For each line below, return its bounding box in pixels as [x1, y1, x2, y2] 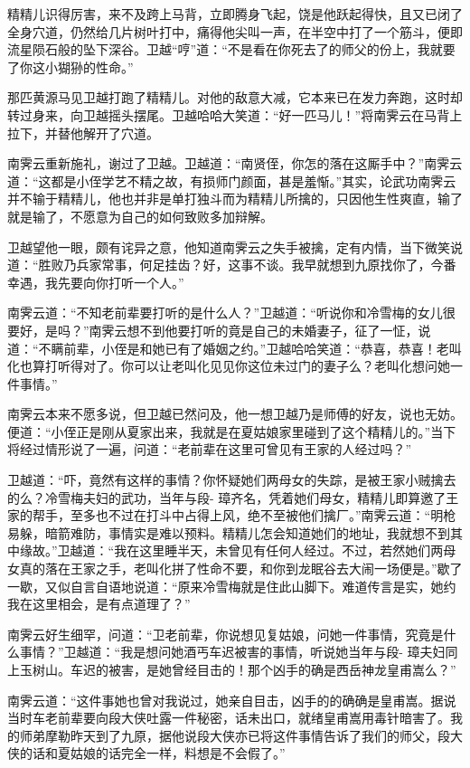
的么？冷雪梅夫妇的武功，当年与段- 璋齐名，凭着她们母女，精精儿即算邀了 [7, 488, 446, 507]
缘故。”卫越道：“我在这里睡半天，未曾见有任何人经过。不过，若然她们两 [19, 541, 444, 560]
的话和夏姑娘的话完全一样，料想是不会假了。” [19, 744, 286, 763]
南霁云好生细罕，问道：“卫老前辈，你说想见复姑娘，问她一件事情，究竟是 [7, 624, 444, 643]
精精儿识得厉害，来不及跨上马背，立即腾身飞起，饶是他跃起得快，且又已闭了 [7, 5, 463, 23]
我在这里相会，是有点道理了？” [7, 594, 191, 613]
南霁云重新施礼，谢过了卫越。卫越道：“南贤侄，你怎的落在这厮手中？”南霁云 [7, 154, 463, 173]
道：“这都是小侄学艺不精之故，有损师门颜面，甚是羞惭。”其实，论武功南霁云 [7, 171, 456, 190]
